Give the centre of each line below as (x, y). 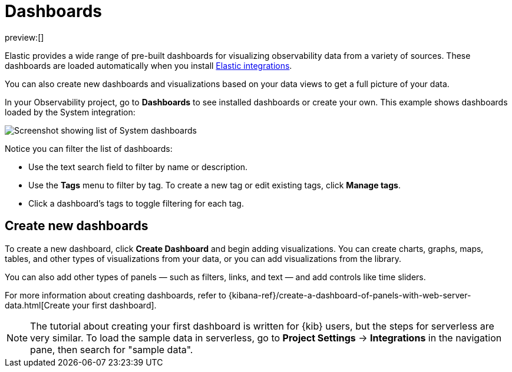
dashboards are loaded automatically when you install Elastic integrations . (148, 65)
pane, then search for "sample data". (112, 349)
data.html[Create (37, 305)
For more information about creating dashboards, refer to (115, 295)
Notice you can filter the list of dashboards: (89, 148)
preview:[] (24, 37)
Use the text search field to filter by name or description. (138, 167)
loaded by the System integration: (70, 112)
